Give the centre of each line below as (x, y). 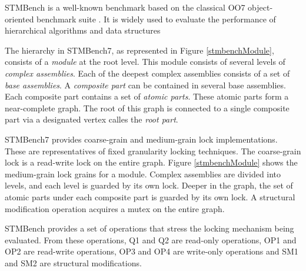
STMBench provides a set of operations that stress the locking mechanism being (149, 228)
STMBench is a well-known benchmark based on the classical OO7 (125, 7)
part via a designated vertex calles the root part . (92, 119)
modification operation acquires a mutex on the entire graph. (115, 208)
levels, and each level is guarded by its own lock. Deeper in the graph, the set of (149, 185)
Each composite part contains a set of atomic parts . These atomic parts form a (147, 96)
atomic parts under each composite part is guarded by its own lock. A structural (150, 196)
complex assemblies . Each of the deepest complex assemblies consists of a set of (147, 73)
